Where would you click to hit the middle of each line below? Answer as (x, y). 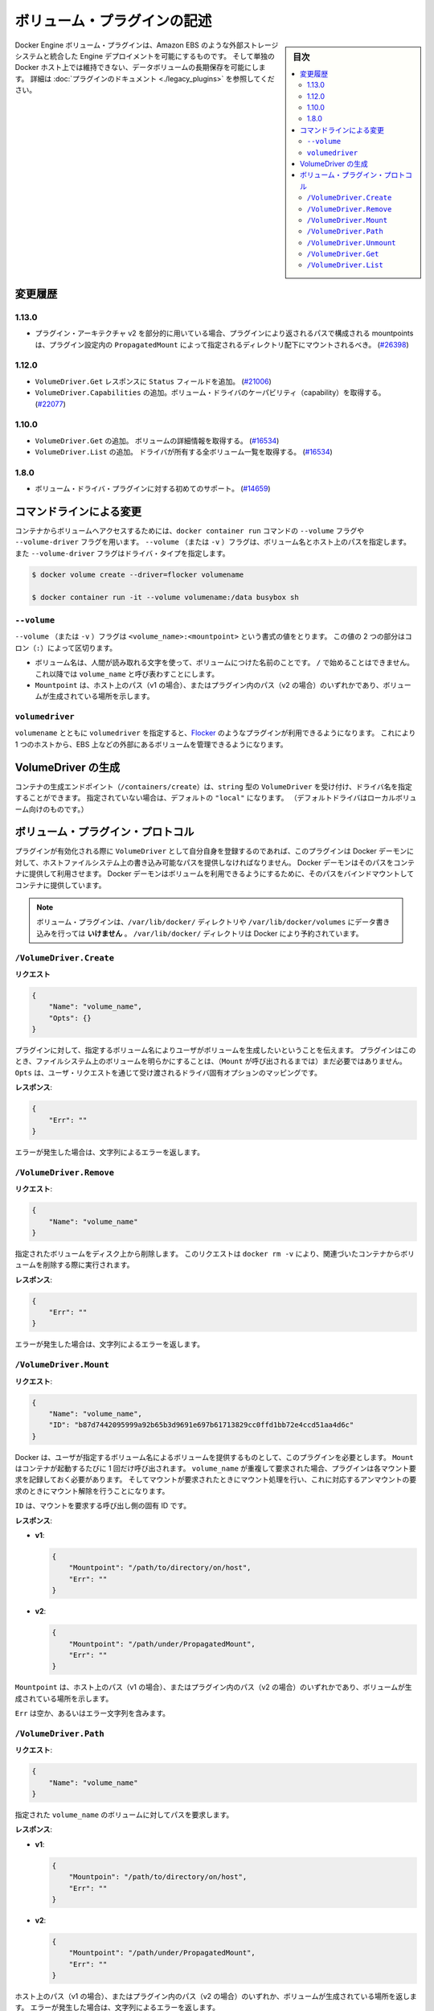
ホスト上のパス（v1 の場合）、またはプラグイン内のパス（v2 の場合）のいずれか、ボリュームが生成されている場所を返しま (216, 1997)
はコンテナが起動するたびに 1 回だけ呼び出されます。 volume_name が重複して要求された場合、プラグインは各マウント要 (216, 1469)
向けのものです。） (58, 809)
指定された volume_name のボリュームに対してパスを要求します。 (124, 1815)
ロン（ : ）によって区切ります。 (66, 648)
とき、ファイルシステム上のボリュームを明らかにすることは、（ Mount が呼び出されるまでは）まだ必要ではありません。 (211, 1061)
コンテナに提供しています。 (60, 885)
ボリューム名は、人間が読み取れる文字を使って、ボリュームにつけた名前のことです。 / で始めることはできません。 (224, 663)
